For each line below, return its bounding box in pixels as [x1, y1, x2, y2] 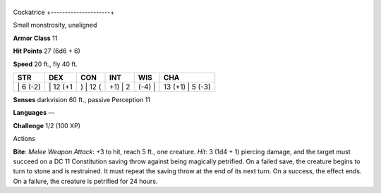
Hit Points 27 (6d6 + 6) [13, 46, 80, 56]
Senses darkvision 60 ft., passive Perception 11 [13, 95, 151, 104]
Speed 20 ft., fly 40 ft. [13, 60, 78, 68]
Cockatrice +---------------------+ [13, 8, 115, 16]
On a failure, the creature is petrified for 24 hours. [13, 177, 158, 185]
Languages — [13, 108, 55, 117]
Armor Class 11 [13, 34, 58, 42]
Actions [13, 135, 35, 143]
